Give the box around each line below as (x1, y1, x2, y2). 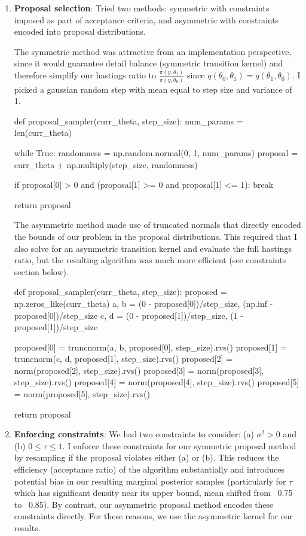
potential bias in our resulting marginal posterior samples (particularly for (14, 474, 286, 487)
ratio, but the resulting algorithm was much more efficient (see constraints (14, 254, 286, 266)
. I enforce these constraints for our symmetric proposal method (62, 439, 296, 452)
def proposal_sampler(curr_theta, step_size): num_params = (14, 114, 243, 127)
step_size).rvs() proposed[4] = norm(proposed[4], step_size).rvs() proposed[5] (14, 376, 299, 388)
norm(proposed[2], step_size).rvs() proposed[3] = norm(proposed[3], (14, 364, 264, 376)
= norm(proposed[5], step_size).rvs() (14, 388, 150, 400)
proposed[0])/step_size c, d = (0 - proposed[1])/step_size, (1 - (14, 309, 243, 321)
